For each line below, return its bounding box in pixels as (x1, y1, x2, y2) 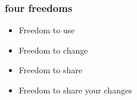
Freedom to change (18, 43, 88, 56)
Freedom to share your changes (18, 84, 132, 96)
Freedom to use (18, 24, 75, 36)
